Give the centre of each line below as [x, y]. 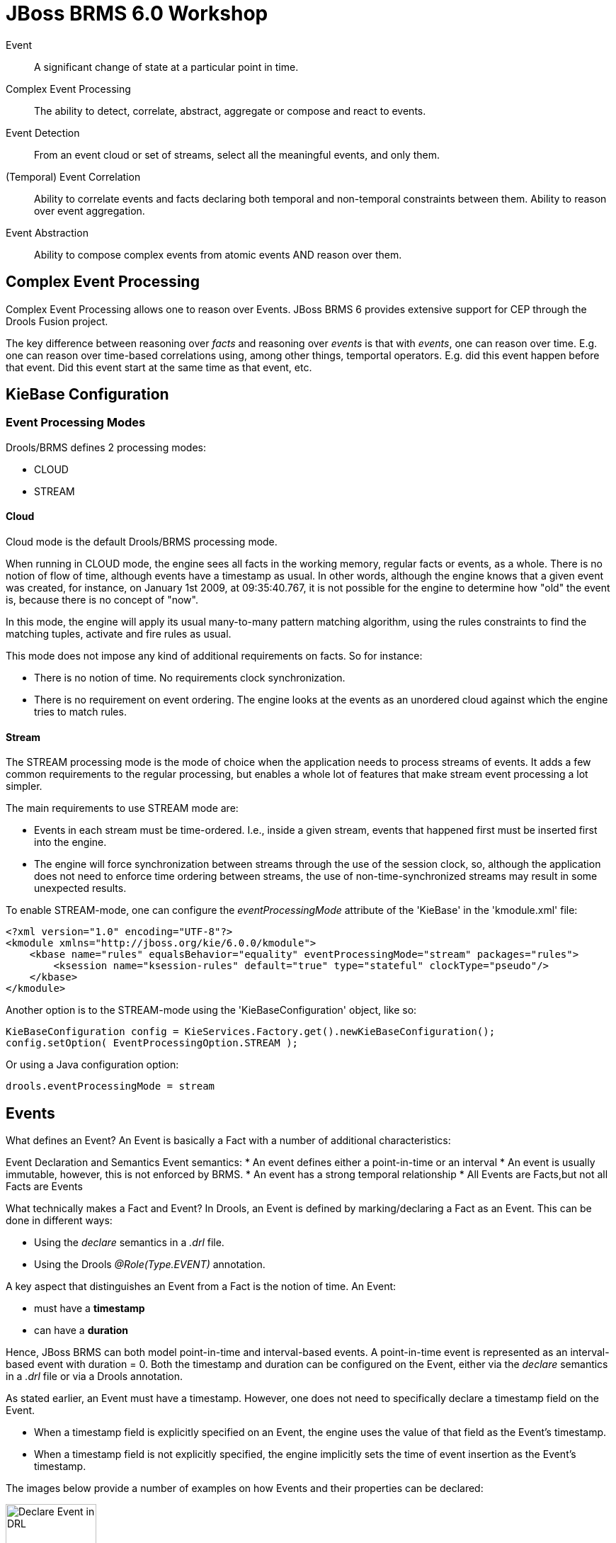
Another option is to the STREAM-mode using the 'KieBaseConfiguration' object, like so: [211, 1010]
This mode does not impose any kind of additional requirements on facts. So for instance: [214, 656]
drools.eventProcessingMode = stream [110, 1086]
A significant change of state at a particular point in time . [166, 67]
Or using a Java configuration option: [92, 1065]
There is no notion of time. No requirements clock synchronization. [190, 678]
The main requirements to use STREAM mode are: [122, 808]
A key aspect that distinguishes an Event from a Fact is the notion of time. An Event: [201, 1287]
